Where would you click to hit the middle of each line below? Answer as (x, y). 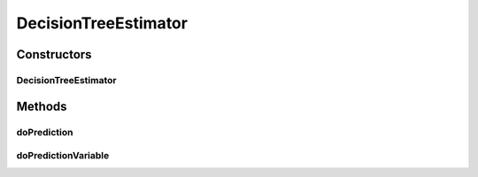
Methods (42, 106)
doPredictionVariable (63, 156)
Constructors (54, 54)
